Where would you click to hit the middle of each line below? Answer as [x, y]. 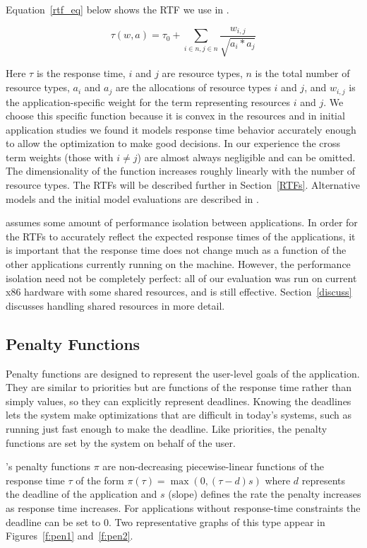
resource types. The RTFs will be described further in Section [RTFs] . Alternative [183, 185]
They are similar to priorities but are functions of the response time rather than [179, 387]
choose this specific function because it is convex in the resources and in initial [175, 116]
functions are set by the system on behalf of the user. [121, 442]
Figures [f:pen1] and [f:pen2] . [70, 536]
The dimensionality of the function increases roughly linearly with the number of [181, 171]
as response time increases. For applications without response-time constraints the [183, 507]
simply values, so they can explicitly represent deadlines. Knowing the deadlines [179, 401]
